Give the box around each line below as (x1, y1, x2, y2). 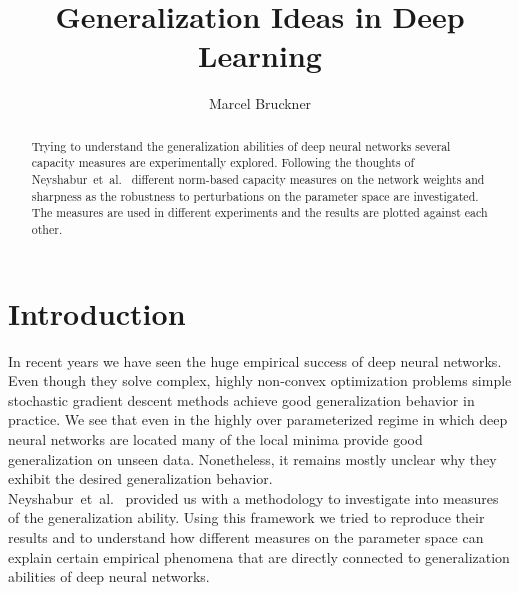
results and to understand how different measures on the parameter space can (8, 526, 484, 547)
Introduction (8, 292, 186, 333)
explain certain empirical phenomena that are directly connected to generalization (8, 546, 510, 567)
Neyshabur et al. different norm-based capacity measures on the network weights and (31, 171, 485, 188)
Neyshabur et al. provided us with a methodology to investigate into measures (8, 487, 499, 508)
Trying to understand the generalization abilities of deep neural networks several (31, 137, 451, 154)
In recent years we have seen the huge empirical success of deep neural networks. (8, 350, 502, 371)
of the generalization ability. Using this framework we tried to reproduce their (8, 507, 485, 528)
